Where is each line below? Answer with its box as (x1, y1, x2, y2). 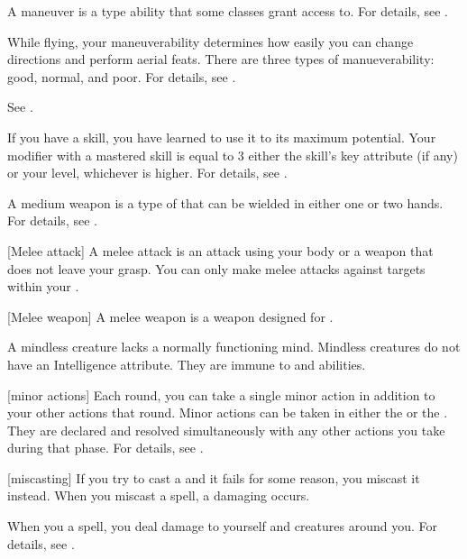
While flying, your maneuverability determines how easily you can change (7, 32, 414, 50)
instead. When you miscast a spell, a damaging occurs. (7, 486, 310, 505)
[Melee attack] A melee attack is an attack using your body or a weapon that (7, 241, 434, 260)
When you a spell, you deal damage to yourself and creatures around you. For (7, 517, 438, 536)
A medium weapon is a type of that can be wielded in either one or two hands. (7, 193, 444, 212)
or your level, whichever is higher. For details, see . (7, 163, 288, 182)
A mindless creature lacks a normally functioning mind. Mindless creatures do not (7, 337, 461, 356)
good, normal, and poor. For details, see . (7, 67, 236, 86)
